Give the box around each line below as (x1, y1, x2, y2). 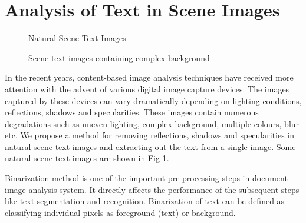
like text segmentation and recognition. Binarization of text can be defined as (5, 195, 285, 207)
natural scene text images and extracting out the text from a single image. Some (5, 140, 296, 152)
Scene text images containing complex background (28, 51, 210, 64)
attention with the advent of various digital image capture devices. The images (5, 82, 289, 95)
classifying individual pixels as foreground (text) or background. (5, 206, 236, 218)
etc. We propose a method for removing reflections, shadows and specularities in (5, 129, 295, 141)
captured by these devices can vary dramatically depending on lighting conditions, (5, 94, 302, 106)
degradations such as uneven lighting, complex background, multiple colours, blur (5, 117, 300, 129)
